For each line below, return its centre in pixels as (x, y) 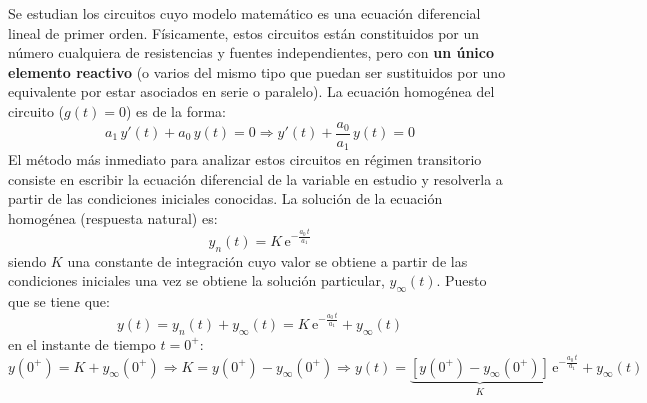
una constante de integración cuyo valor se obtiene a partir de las (267, 260)
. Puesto (461, 280)
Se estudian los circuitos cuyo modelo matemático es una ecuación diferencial (244, 13)
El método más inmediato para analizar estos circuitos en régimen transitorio (245, 159)
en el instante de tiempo (82, 343)
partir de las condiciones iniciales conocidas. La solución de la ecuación (225, 198)
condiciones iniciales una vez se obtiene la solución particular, (196, 280)
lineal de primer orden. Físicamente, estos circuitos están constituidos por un (244, 32)
